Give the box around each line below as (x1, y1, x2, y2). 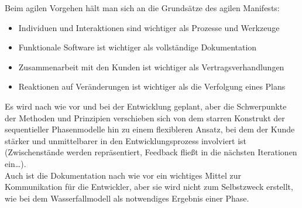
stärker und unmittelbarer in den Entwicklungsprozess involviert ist (5, 134, 247, 146)
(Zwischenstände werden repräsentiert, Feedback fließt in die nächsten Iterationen (5, 146, 297, 158)
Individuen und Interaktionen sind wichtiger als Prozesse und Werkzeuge (18, 21, 280, 33)
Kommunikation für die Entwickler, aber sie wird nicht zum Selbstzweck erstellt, (5, 180, 293, 193)
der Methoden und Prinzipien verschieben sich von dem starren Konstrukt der (5, 111, 285, 124)
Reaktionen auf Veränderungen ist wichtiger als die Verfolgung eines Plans (18, 80, 286, 93)
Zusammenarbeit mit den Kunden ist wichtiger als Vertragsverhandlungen (18, 60, 284, 73)
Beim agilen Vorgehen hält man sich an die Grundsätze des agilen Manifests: (5, 2, 280, 13)
